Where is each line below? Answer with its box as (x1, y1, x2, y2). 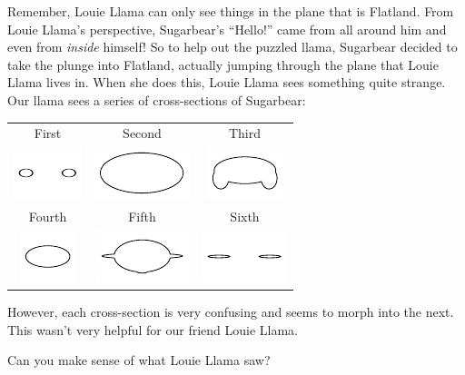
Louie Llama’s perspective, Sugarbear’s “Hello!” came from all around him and (7, 19, 447, 38)
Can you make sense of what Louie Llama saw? (7, 350, 271, 370)
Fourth (28, 207, 67, 225)
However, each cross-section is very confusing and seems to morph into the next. (7, 301, 454, 321)
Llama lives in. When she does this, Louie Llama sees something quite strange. (7, 73, 446, 92)
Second (123, 123, 162, 143)
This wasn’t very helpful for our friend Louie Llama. (7, 320, 299, 339)
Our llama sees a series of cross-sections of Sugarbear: (7, 90, 306, 109)
